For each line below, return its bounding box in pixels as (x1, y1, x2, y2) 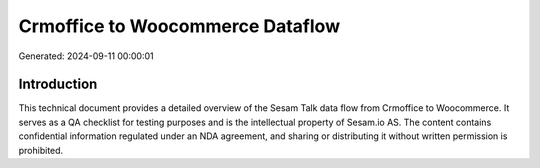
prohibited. (18, 144, 64, 156)
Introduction (18, 76, 98, 93)
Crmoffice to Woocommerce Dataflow (18, 15, 340, 37)
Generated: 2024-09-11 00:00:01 (18, 50, 154, 62)
